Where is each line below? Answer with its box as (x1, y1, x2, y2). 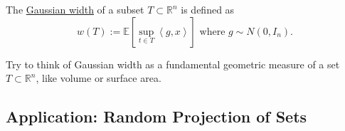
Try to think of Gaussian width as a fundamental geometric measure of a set (6, 56, 340, 71)
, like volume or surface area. (36, 70, 161, 85)
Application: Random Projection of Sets (6, 105, 307, 127)
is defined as (181, 2, 235, 16)
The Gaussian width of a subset (6, 2, 144, 16)
